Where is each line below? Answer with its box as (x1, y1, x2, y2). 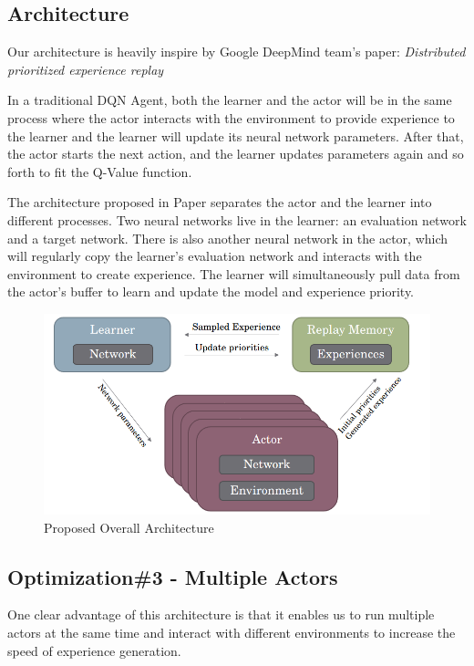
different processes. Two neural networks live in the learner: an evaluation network (7, 210, 467, 229)
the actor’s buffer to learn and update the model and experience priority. (7, 282, 415, 301)
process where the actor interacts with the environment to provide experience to (7, 108, 455, 127)
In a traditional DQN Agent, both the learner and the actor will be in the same (7, 90, 452, 109)
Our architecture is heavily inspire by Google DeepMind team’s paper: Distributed (7, 42, 466, 61)
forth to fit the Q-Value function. (7, 161, 192, 181)
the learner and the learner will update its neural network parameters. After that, (7, 126, 464, 145)
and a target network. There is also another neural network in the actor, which (7, 228, 448, 247)
